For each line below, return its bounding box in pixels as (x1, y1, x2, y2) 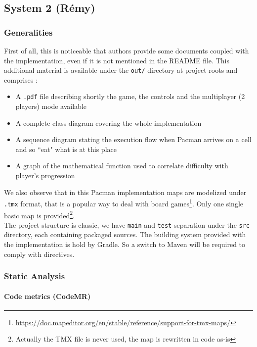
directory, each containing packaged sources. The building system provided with (4, 229, 246, 240)
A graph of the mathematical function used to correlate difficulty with (15, 160, 228, 171)
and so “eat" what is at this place (15, 144, 117, 154)
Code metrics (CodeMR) (4, 291, 91, 301)
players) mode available (15, 101, 87, 111)
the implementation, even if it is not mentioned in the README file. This (4, 55, 229, 65)
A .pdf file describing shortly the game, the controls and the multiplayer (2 (15, 91, 245, 101)
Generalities (4, 26, 53, 38)
